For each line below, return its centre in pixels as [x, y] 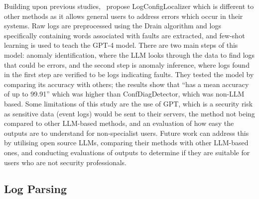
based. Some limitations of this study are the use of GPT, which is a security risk [129, 103]
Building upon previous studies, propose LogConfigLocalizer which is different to [129, 6]
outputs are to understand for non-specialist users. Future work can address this [127, 133]
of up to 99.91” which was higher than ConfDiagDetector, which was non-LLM [124, 94]
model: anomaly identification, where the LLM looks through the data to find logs [129, 54]
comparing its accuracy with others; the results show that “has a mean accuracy [127, 84]
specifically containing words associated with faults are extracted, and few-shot [125, 35]
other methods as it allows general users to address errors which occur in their [124, 16]
